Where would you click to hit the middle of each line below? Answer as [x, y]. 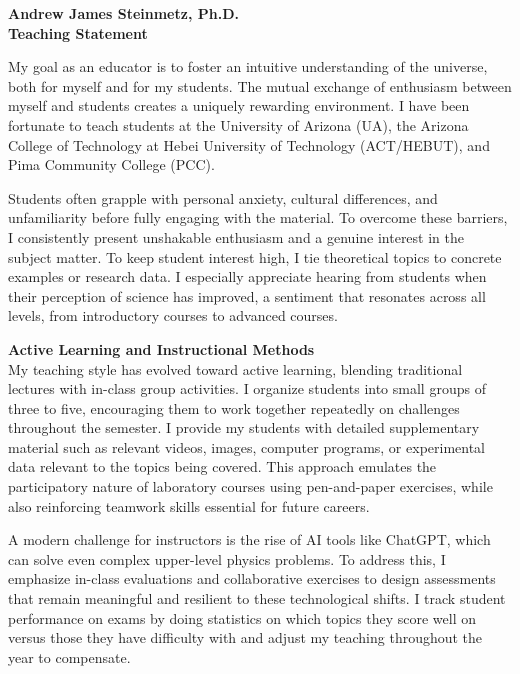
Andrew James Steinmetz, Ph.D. [123, 13]
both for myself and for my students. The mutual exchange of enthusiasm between [260, 85]
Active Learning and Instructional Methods [161, 348]
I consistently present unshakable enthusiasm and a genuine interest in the [236, 236]
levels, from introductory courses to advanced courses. [173, 315]
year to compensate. [69, 656]
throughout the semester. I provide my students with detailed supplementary [244, 427]
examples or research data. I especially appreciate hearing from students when [247, 276]
